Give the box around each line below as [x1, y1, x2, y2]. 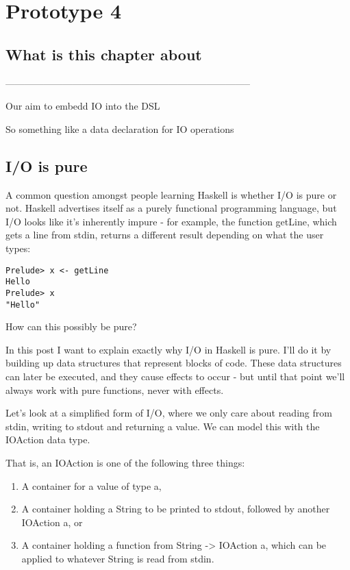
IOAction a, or [21, 515, 83, 529]
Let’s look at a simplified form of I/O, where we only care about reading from [5, 406, 332, 420]
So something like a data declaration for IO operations [5, 121, 234, 136]
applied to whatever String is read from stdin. [21, 551, 214, 565]
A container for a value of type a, [21, 478, 162, 493]
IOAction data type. [5, 432, 90, 447]
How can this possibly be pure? [5, 319, 137, 334]
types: [5, 240, 31, 255]
